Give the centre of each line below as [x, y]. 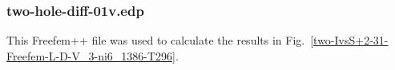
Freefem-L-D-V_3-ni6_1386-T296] [91, 55]
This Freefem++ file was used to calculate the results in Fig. [156, 40]
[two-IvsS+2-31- [349, 40]
